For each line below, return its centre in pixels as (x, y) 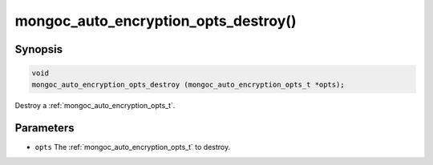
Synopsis (39, 49)
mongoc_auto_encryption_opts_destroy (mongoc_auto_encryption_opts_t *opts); (188, 85)
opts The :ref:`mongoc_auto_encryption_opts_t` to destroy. (133, 147)
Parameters (45, 128)
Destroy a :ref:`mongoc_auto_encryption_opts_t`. (95, 105)
